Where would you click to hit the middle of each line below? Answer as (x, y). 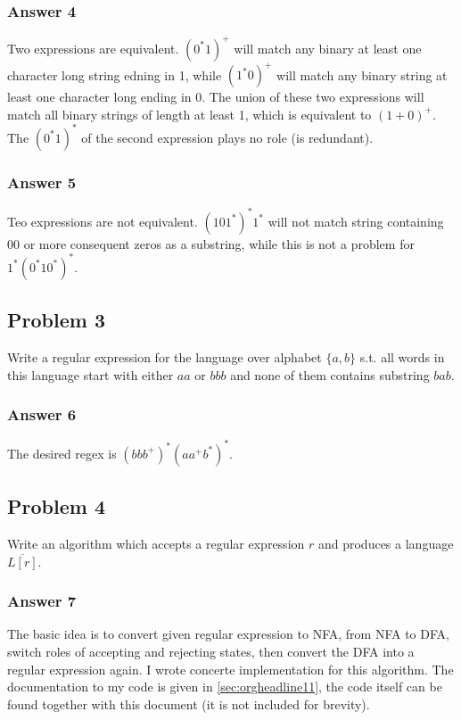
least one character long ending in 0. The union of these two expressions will (216, 97)
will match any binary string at (362, 74)
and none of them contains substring (330, 374)
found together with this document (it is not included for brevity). (189, 703)
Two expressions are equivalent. (93, 48)
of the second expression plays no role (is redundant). (227, 137)
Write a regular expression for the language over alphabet (165, 356)
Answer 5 (42, 182)
